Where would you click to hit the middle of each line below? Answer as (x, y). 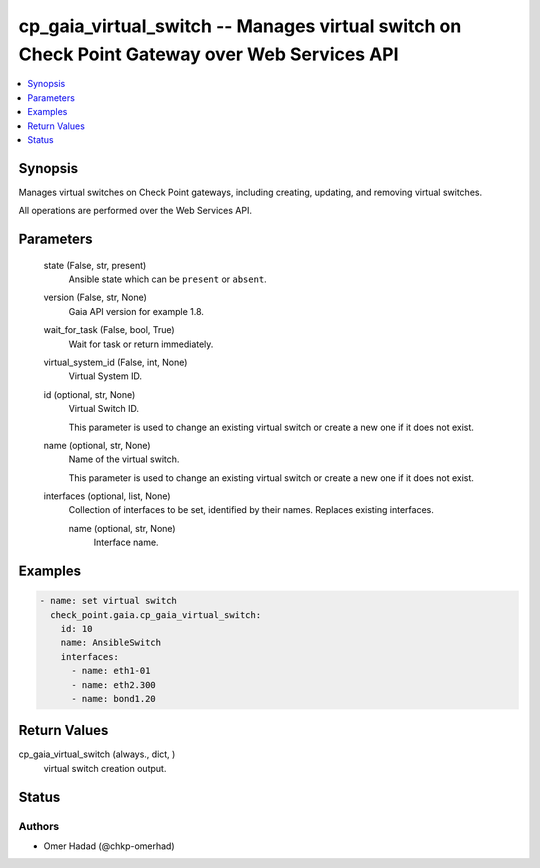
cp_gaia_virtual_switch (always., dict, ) (97, 754)
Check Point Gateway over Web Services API (208, 54)
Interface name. (126, 542)
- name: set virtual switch (108, 601)
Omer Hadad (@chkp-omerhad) (109, 846)
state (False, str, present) (95, 265)
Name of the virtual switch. (124, 459)
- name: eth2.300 (114, 684)
